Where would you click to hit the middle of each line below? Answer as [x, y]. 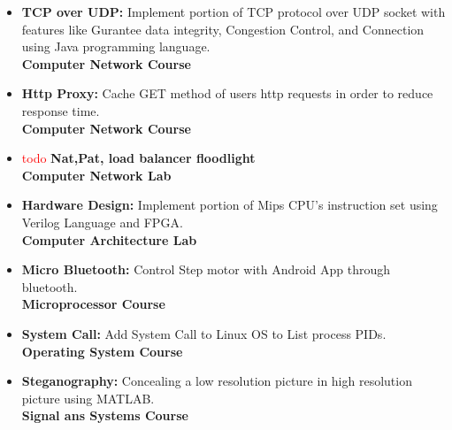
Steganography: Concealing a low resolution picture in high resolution [217, 381]
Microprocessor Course [93, 304]
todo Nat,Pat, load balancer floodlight [138, 158]
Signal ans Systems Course [105, 415]
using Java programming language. [116, 46]
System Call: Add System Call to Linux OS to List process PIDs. [204, 333]
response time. [61, 110]
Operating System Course [102, 351]
